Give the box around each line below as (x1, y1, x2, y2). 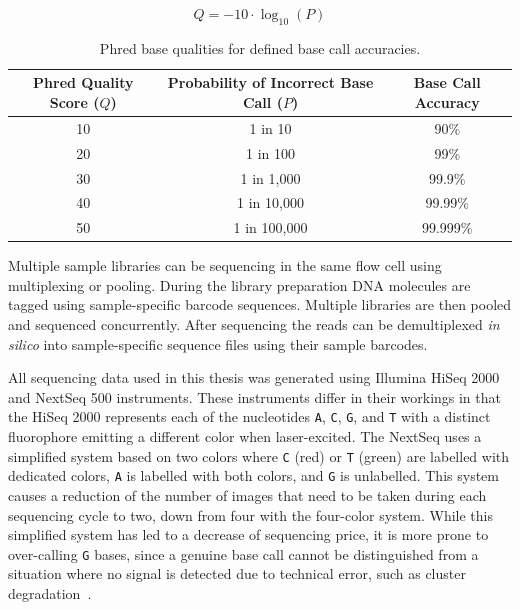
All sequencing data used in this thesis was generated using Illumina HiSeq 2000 (8, 367, 500, 388)
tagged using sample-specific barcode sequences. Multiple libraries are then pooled (8, 294, 512, 315)
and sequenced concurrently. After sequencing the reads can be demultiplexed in (8, 314, 500, 335)
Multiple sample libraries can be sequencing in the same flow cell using (8, 255, 442, 276)
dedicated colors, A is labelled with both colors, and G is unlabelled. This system (8, 465, 499, 486)
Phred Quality (33, 72, 134, 93)
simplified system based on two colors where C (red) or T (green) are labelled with (8, 445, 510, 466)
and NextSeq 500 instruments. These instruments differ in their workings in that (8, 386, 501, 407)
